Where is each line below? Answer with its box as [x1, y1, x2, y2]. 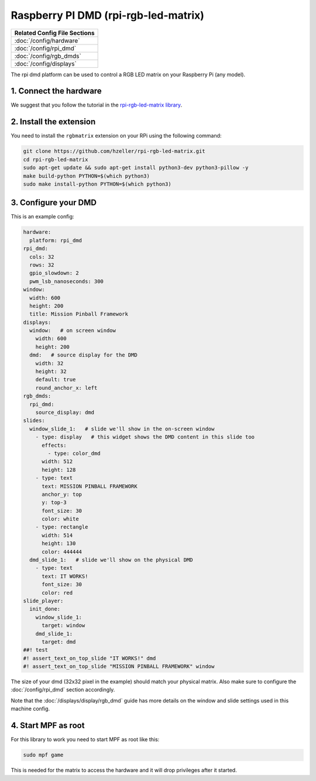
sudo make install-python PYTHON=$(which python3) [23, 180, 172, 187]
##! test [23, 647, 49, 653]
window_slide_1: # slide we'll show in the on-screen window [29, 425, 215, 432]
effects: [42, 442, 67, 448]
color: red [42, 589, 73, 596]
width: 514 [42, 532, 73, 539]
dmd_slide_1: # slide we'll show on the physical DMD [29, 557, 193, 563]
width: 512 [42, 458, 73, 465]
